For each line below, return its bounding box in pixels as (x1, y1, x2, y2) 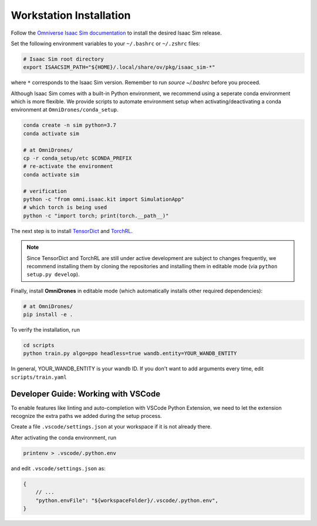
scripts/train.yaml (11, 373, 67, 380)
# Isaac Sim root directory (23, 56, 104, 62)
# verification (23, 188, 67, 194)
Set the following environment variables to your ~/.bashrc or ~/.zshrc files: (11, 40, 201, 47)
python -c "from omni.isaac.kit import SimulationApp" (23, 195, 184, 203)
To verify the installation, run (11, 326, 80, 333)
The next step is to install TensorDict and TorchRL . (11, 227, 133, 234)
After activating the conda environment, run (11, 434, 117, 441)
